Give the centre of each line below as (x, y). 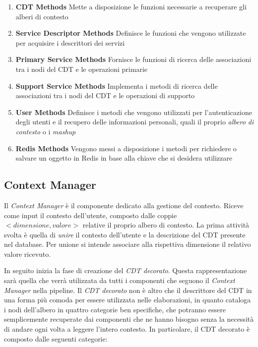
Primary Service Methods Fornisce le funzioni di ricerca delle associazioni (133, 59)
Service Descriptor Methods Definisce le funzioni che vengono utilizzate (131, 33)
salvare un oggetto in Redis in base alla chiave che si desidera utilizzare (124, 158)
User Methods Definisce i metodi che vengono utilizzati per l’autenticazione (134, 112)
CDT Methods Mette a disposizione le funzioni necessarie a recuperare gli (131, 6)
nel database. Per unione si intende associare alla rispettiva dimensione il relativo (128, 244)
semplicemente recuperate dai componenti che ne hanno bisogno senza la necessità (129, 319)
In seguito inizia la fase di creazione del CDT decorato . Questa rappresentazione (126, 270)
